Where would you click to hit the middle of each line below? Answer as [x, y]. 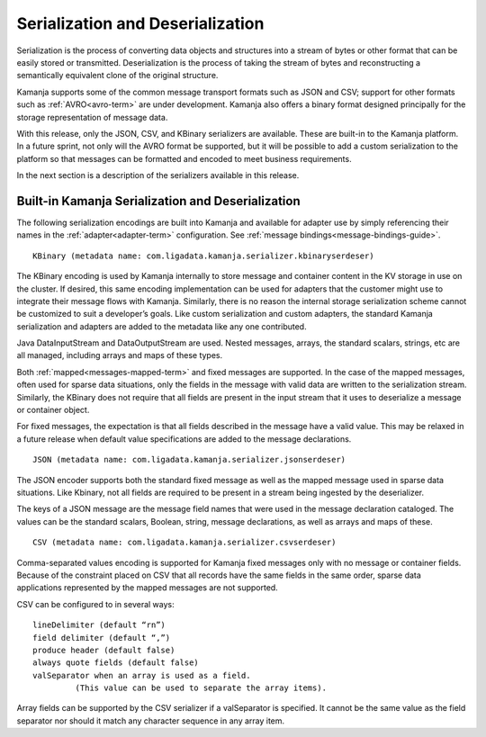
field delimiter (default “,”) [102, 638]
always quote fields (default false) [116, 663]
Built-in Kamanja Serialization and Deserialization [158, 201]
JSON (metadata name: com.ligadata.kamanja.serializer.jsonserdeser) [189, 460]
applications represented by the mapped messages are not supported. [147, 588]
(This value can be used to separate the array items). [201, 688]
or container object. [53, 410]
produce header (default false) [104, 650]
